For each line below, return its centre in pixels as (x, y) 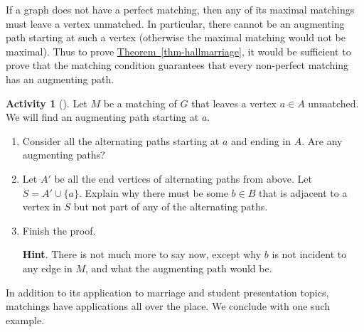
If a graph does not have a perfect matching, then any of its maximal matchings (180, 9)
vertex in (42, 207)
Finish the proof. (59, 230)
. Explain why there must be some (153, 192)
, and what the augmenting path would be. (179, 268)
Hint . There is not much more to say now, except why (142, 254)
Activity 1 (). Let (47, 103)
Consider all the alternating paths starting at (121, 140)
